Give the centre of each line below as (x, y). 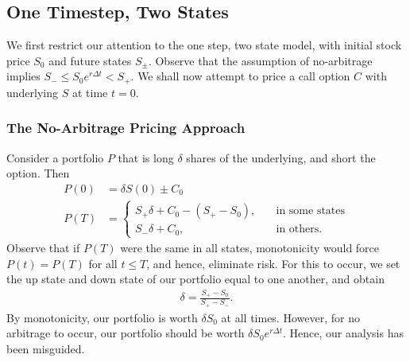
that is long (146, 157)
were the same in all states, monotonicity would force (250, 247)
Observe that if (43, 247)
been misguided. (46, 348)
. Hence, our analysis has (343, 333)
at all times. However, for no (290, 317)
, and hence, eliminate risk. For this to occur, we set (273, 263)
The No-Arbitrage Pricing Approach (126, 128)
